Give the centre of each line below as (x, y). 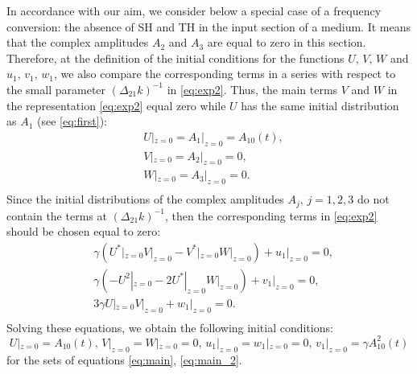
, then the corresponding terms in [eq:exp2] (271, 215)
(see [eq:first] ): (72, 121)
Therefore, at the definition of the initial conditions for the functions (175, 58)
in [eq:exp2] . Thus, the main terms (252, 89)
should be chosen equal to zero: (84, 231)
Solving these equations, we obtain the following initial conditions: (170, 327)
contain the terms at (57, 215)
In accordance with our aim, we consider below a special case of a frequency (194, 10)
